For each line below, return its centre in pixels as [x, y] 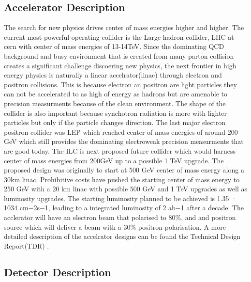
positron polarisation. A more [182, 227]
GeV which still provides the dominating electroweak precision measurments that [124, 141]
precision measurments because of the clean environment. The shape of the [115, 103]
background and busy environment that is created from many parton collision [119, 55]
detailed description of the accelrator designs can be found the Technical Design [122, 236]
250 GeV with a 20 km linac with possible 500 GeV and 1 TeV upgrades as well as [126, 189]
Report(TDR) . [27, 245]
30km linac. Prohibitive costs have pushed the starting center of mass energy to [122, 179]
